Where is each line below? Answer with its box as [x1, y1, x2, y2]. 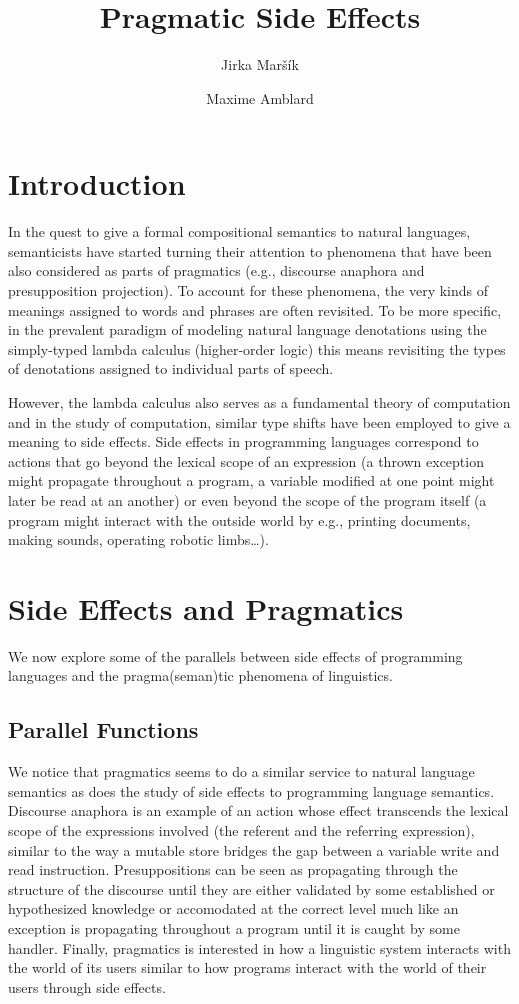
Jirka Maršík [221, 54, 299, 75]
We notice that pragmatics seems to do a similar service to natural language [8, 761, 475, 782]
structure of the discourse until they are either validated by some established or [8, 878, 495, 899]
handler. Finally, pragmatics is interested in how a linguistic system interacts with [8, 937, 511, 958]
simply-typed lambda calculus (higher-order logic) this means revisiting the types [8, 338, 506, 359]
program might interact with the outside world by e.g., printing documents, [8, 509, 471, 530]
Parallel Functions [8, 714, 199, 745]
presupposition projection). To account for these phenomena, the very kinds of [8, 280, 489, 301]
